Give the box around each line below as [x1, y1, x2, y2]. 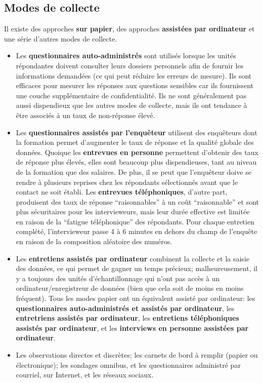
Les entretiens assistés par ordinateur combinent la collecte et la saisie [16, 253, 249, 263]
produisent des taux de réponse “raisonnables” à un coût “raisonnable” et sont [16, 196, 259, 207]
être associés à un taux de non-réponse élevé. [16, 109, 155, 120]
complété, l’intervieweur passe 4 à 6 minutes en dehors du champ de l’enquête [16, 226, 257, 237]
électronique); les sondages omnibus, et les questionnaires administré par [16, 359, 241, 370]
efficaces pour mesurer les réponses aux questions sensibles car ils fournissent [16, 80, 254, 91]
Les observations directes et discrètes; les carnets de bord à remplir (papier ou [16, 350, 258, 360]
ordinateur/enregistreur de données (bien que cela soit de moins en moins [16, 283, 244, 293]
